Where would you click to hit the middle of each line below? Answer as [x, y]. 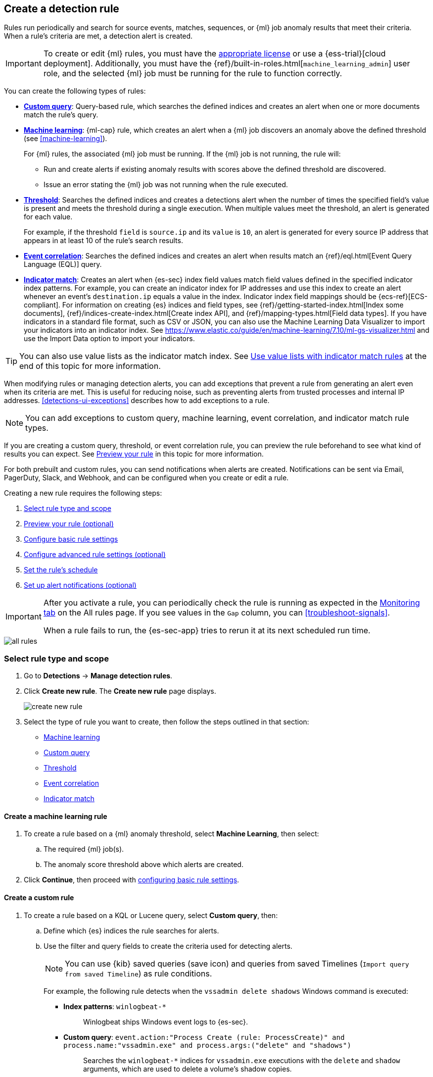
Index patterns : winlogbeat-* [115, 1006]
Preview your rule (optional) [69, 524]
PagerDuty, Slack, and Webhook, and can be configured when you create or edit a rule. [146, 478]
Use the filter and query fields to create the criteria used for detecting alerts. [168, 946]
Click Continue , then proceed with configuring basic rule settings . [132, 880]
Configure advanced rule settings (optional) [95, 555]
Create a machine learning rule [56, 816]
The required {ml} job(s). [84, 849]
